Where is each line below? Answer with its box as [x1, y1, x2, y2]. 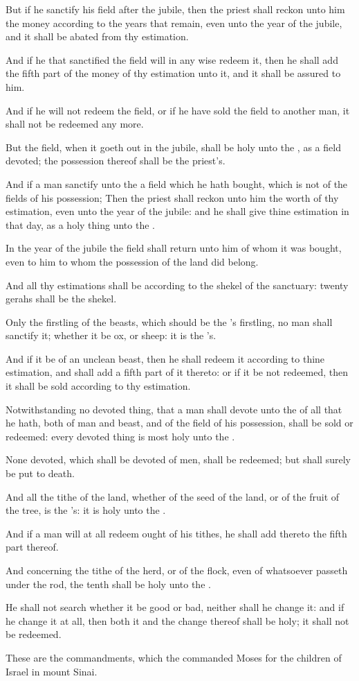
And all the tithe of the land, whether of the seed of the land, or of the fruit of [6, 489, 340, 503]
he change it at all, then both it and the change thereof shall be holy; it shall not [6, 613, 349, 628]
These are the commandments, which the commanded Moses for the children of [6, 650, 342, 664]
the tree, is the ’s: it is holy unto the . [6, 503, 166, 517]
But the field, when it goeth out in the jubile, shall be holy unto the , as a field [6, 139, 341, 154]
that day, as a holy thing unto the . [6, 217, 155, 232]
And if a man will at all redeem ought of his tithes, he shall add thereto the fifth [6, 526, 347, 540]
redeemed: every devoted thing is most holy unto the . [6, 429, 235, 443]
